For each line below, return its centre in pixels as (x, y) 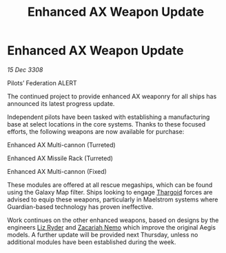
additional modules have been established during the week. (92, 242)
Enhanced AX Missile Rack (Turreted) (60, 158)
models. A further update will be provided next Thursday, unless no (103, 234)
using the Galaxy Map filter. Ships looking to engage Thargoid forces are (110, 192)
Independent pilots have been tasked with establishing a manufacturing (109, 117)
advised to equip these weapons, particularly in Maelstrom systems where (113, 199)
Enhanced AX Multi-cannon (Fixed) (57, 171)
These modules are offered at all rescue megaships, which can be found (110, 185)
